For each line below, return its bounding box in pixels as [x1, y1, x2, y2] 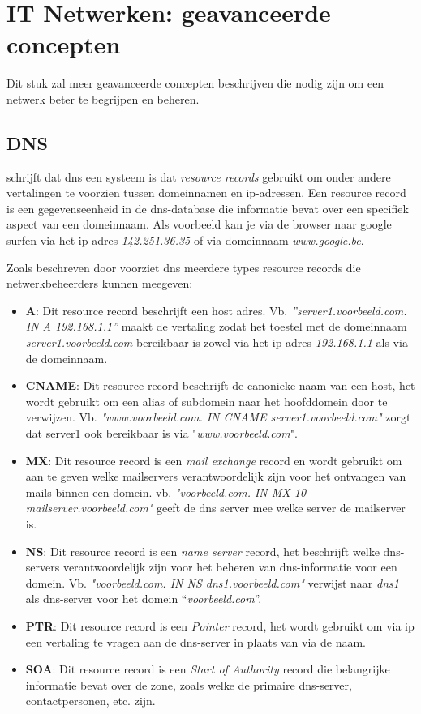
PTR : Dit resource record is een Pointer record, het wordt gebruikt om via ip [25, 617, 415, 634]
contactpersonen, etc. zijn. [25, 692, 156, 709]
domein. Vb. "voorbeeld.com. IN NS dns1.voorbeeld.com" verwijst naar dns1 [25, 574, 399, 591]
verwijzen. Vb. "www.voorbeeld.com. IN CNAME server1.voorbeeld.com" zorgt [25, 408, 411, 425]
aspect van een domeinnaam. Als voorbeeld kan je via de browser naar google [6, 216, 392, 233]
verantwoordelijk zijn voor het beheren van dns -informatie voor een [62, 558, 397, 575]
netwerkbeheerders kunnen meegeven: [6, 275, 193, 292]
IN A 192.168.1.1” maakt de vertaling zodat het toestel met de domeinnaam [25, 318, 407, 335]
